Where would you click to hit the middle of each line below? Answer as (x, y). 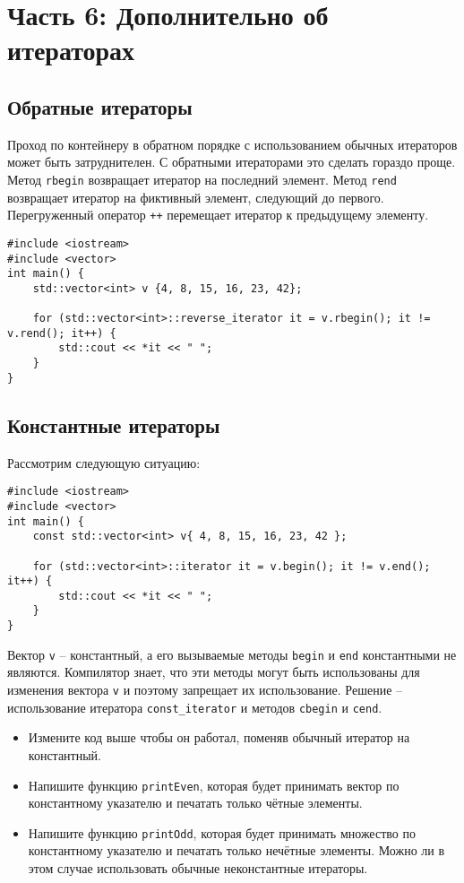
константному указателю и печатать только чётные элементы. (195, 803)
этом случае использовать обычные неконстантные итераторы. (198, 868)
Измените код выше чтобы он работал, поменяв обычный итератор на (219, 737)
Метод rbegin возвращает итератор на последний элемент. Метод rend (202, 179)
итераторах (71, 50)
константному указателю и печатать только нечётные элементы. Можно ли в (236, 850)
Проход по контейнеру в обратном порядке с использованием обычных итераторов (232, 144)
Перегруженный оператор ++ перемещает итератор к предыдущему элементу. (218, 215)
